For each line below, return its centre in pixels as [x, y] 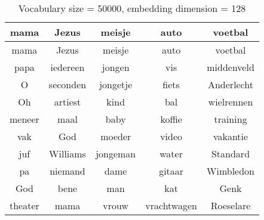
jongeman [116, 154]
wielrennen [231, 102]
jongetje [116, 84]
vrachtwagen [171, 205]
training [231, 119]
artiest [67, 102]
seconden [67, 84]
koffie [171, 119]
